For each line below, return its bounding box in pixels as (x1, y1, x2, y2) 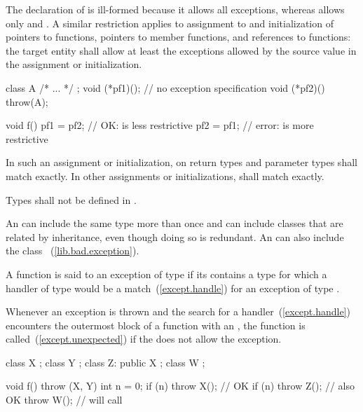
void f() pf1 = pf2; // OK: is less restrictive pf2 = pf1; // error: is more (6, 118, 314, 132)
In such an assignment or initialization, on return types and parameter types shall (6, 155, 357, 170)
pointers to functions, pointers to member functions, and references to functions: (6, 29, 351, 44)
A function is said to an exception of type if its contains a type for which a (6, 266, 327, 281)
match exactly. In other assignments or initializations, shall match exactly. (6, 168, 324, 183)
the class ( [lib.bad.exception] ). (6, 243, 139, 258)
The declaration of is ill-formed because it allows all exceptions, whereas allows (6, 2, 345, 16)
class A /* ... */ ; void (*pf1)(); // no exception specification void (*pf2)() (6, 80, 325, 95)
